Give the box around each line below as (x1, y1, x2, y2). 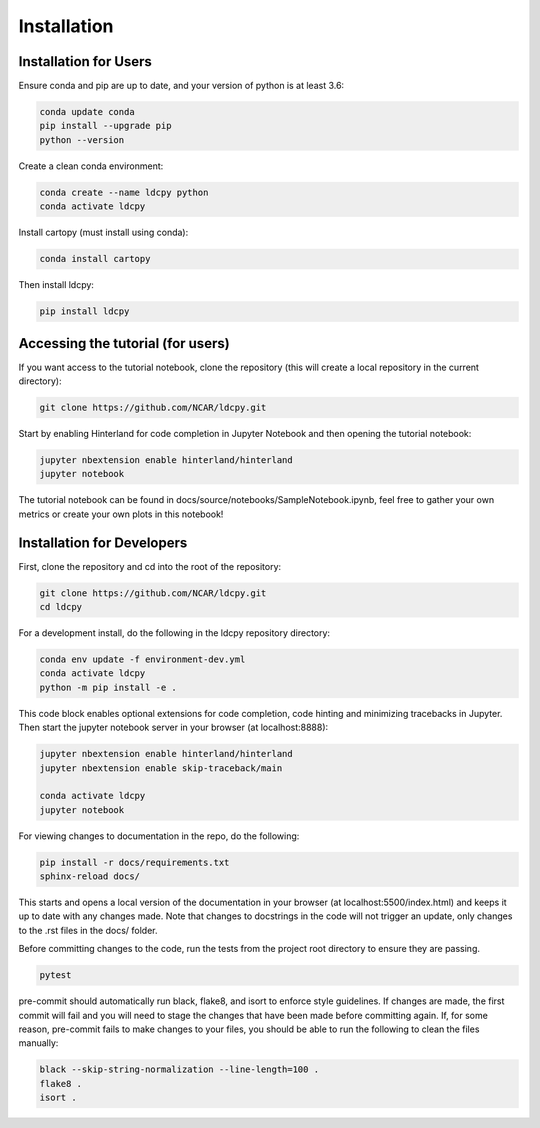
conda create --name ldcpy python (39, 186, 209, 198)
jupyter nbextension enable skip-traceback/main (39, 762, 283, 774)
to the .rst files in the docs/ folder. (18, 924, 159, 936)
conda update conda (39, 106, 135, 118)
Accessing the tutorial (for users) (18, 335, 230, 352)
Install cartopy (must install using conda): (18, 226, 189, 239)
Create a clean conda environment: (18, 160, 164, 172)
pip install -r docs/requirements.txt (39, 856, 230, 868)
